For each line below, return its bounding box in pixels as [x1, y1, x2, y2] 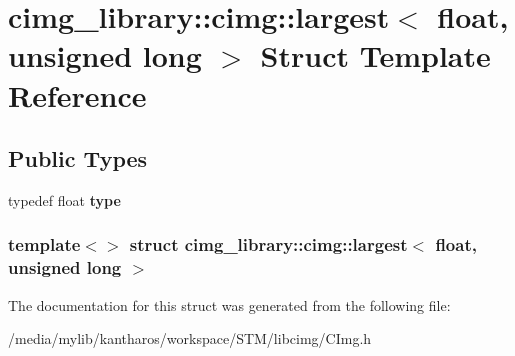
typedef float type [8, 189, 121, 210]
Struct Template [260, 35, 491, 76]
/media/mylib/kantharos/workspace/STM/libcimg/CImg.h [8, 328, 372, 349]
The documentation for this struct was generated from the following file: [8, 294, 451, 315]
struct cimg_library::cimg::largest [129, 232, 408, 257]
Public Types [8, 143, 148, 174]
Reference [8, 74, 147, 115]
